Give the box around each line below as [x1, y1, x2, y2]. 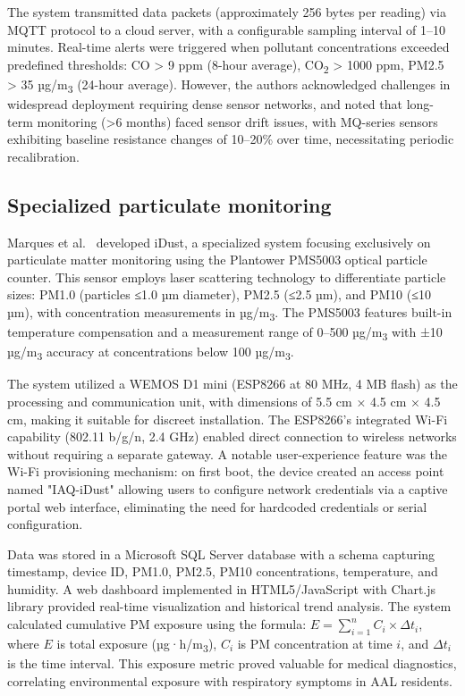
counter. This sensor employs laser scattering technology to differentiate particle [7, 267, 446, 286]
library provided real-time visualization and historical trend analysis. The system [7, 597, 452, 616]
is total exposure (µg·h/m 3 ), [56, 633, 217, 655]
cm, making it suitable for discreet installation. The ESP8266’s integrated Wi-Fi [7, 409, 448, 428]
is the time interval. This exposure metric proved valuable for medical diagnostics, [7, 654, 457, 672]
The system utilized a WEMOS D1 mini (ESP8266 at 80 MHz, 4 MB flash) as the [7, 374, 458, 393]
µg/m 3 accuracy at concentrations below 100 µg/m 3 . [7, 342, 294, 364]
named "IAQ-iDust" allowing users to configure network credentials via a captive [7, 479, 448, 498]
